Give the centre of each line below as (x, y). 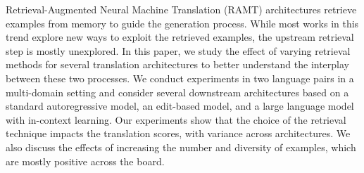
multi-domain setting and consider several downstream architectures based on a (177, 92)
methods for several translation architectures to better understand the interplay (177, 64)
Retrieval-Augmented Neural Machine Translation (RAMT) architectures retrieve (181, 9)
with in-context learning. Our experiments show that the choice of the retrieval (176, 119)
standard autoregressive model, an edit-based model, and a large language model (180, 106)
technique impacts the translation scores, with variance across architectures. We (178, 133)
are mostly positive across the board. (85, 161)
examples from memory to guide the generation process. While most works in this (182, 23)
